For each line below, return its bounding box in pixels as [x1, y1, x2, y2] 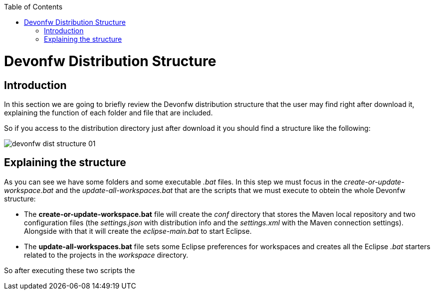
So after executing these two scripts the [4, 266, 135, 275]
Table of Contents [4, 2, 63, 11]
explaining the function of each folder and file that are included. [4, 108, 213, 117]
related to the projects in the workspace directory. [24, 250, 189, 259]
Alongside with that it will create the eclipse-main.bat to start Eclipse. [24, 226, 252, 235]
